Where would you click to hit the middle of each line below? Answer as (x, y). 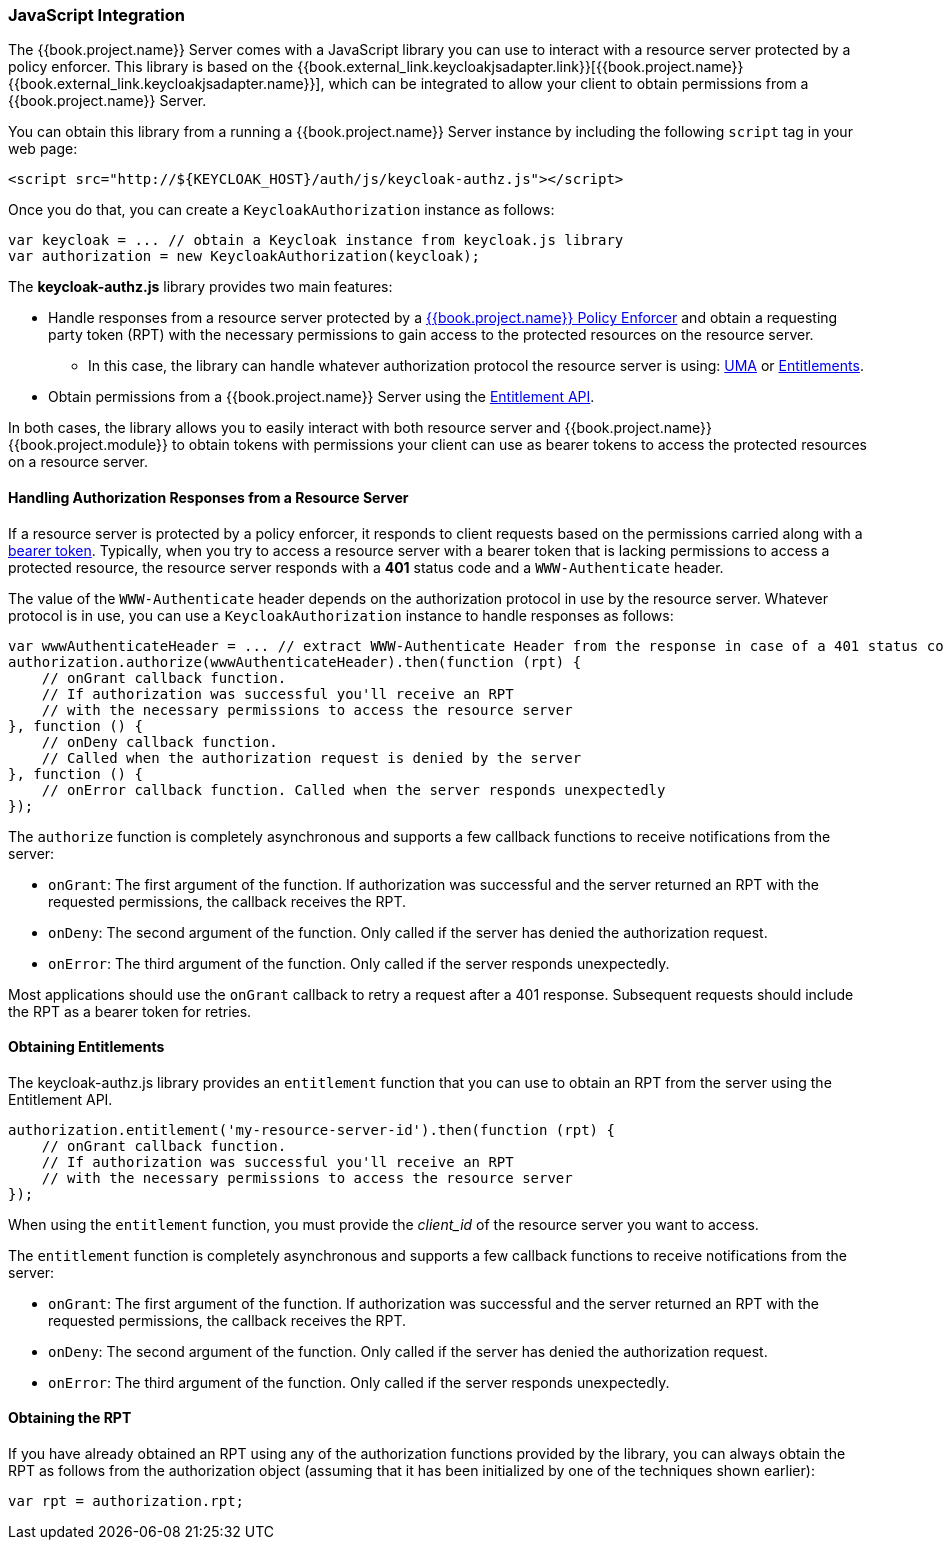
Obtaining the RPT (70, 1418)
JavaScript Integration (96, 15)
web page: (43, 149)
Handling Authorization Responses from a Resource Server (208, 497)
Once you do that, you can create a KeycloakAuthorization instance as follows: (281, 210)
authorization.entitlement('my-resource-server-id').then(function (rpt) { (311, 1129)
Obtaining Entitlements (86, 1047)
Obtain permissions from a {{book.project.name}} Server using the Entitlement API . (321, 397)
